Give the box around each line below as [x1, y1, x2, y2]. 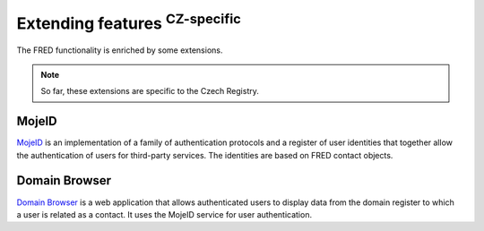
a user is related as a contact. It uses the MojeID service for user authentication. [16, 209, 313, 219]
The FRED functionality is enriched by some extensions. [16, 45, 223, 56]
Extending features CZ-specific [16, 10, 241, 33]
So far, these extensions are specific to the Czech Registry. [40, 86, 259, 97]
